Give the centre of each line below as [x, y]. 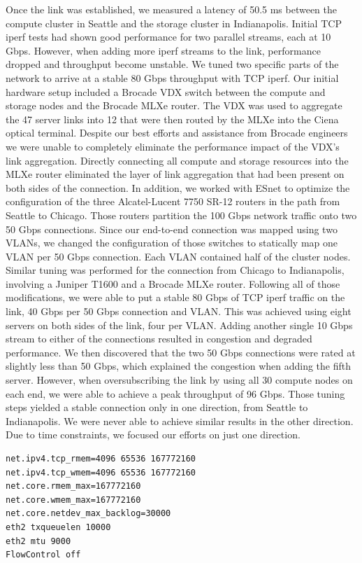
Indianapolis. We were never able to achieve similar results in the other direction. [180, 420]
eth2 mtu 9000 [38, 541]
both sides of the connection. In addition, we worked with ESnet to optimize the [178, 187]
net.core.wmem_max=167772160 [73, 500]
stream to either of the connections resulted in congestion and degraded [159, 339]
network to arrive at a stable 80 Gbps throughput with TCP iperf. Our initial [172, 77]
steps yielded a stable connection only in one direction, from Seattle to [157, 407]
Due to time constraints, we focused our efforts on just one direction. [153, 435]
